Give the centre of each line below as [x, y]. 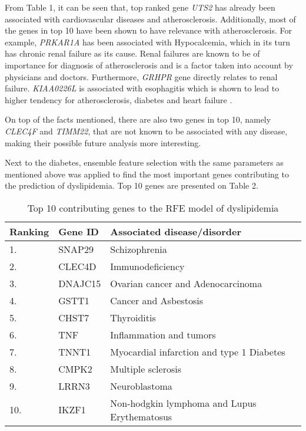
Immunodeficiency [147, 266]
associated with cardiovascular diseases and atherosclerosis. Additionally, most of [150, 19]
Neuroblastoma [141, 386]
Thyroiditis [133, 317]
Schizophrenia [139, 249]
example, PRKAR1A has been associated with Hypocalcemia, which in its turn [148, 42]
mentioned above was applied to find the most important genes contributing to [147, 174]
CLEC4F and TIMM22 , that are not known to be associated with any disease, [146, 131]
